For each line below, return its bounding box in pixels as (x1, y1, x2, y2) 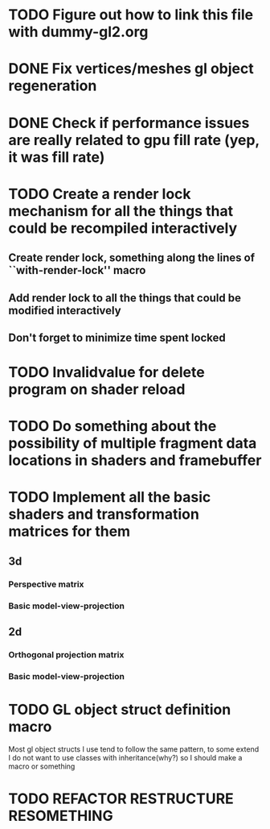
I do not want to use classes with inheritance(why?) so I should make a (8, 752, 243, 762)
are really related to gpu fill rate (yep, (8, 131, 260, 149)
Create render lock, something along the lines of (8, 251, 256, 265)
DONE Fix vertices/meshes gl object (8, 60, 255, 78)
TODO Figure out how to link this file (8, 6, 254, 24)
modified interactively (8, 304, 122, 317)
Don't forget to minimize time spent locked (8, 330, 227, 344)
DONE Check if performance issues (8, 114, 250, 132)
